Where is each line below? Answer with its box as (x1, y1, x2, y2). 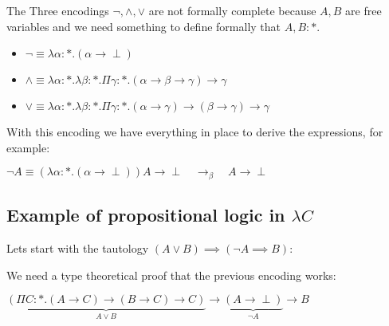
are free (345, 2, 382, 18)
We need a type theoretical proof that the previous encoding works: (6, 266, 336, 283)
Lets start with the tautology (6, 240, 149, 257)
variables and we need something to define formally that (6, 18, 281, 34)
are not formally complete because (148, 2, 316, 18)
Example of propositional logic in (6, 202, 285, 227)
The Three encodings (6, 2, 109, 18)
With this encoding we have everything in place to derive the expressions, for (6, 124, 383, 140)
